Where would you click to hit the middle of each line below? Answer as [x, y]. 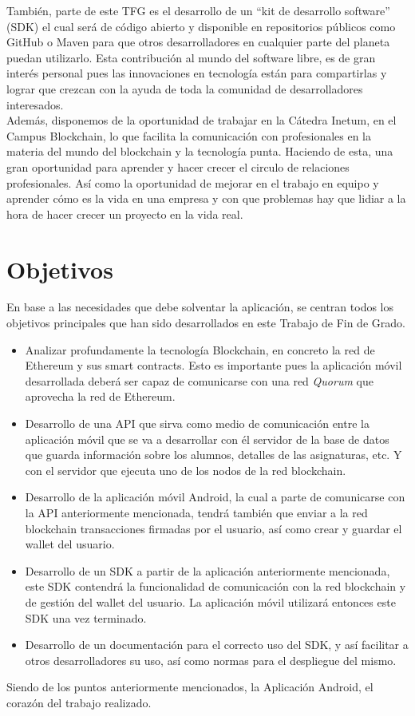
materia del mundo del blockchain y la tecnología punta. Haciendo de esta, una [200, 151]
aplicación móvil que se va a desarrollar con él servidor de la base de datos [207, 439]
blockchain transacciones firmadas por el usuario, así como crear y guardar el [213, 528]
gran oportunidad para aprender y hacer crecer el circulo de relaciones [178, 166]
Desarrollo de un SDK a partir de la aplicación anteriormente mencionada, [207, 570]
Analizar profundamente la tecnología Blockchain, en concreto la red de [200, 349]
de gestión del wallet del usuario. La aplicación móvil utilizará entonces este [210, 601]
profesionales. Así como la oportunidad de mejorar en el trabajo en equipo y [193, 182]
